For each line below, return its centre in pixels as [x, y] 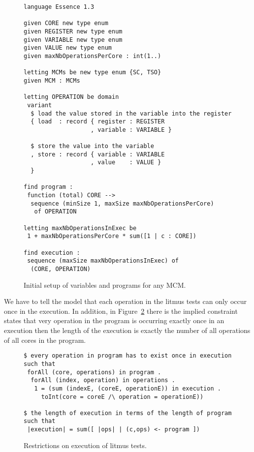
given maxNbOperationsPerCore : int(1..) [93, 56]
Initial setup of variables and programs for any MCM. [105, 285]
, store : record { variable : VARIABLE [98, 154]
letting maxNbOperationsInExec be [80, 228]
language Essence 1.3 [59, 7]
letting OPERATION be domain [71, 97]
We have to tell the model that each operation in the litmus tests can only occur [125, 301]
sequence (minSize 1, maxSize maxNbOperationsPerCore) [122, 203]
